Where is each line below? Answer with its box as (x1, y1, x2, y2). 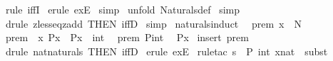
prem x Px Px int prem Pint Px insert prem (5, 30, 249, 45)
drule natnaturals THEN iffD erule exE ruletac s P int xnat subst (5, 43, 328, 58)
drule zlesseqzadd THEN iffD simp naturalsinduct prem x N (5, 16, 302, 30)
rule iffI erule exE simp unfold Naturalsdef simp (5, 2, 240, 16)
